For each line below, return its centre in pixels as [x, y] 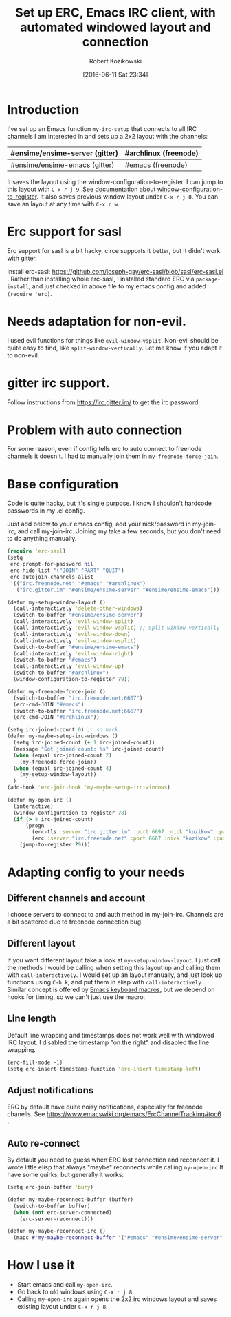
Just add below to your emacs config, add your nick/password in [99, 524]
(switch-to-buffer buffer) [52, 1206]
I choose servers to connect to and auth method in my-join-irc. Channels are [115, 914]
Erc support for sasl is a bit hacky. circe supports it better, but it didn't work [114, 250]
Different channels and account [76, 898]
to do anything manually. [42, 539]
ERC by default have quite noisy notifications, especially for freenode [105, 1107]
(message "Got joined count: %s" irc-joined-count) [89, 749]
